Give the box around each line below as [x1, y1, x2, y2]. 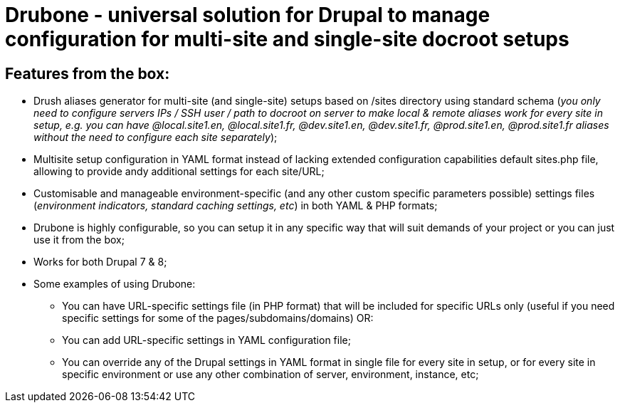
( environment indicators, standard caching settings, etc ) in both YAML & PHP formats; [33, 199, 438, 212]
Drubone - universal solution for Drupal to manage [5, 3, 490, 27]
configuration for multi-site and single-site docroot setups [5, 27, 569, 51]
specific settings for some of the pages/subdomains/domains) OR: [62, 312, 374, 325]
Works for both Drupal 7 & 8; [33, 256, 167, 268]
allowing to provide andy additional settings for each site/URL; [33, 165, 325, 178]
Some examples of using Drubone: [33, 278, 196, 291]
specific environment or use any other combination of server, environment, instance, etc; [62, 368, 479, 381]
